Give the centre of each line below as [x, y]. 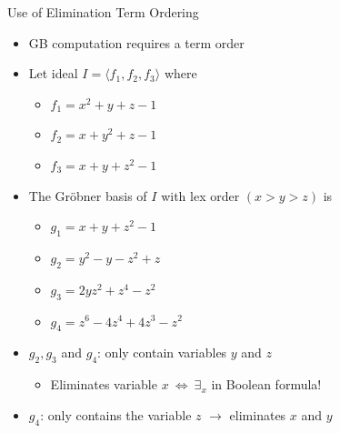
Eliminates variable [104, 384]
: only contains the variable [116, 414]
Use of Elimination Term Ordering [103, 12]
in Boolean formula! [266, 384]
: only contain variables [162, 352]
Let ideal [53, 73]
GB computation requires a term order [136, 42]
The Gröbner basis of [88, 195]
